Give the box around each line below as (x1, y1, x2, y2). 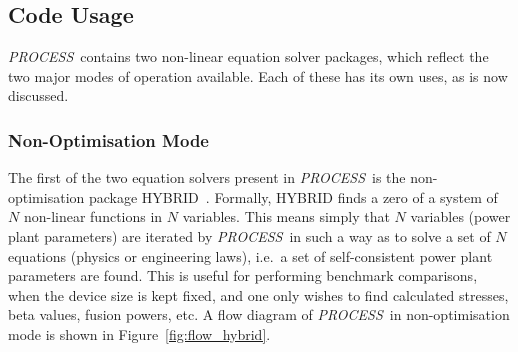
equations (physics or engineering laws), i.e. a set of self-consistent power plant (8, 245, 493, 266)
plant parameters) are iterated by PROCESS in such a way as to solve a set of (8, 225, 491, 246)
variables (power (410, 206, 511, 227)
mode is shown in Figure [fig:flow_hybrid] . (8, 323, 271, 344)
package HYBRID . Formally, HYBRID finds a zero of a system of (88, 186, 498, 207)
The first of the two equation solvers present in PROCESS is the (8, 167, 406, 188)
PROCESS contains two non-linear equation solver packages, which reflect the (8, 46, 489, 67)
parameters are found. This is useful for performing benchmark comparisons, (8, 265, 478, 286)
